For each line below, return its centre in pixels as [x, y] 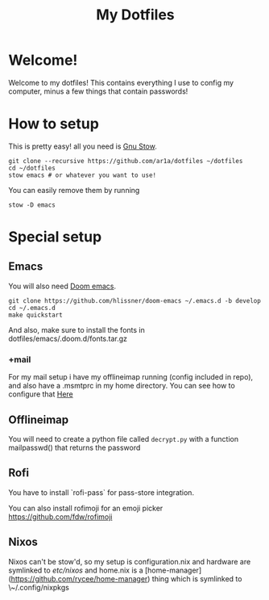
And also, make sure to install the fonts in [77, 329]
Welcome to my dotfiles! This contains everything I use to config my [121, 82]
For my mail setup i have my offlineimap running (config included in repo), [131, 377]
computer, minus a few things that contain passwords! [98, 91]
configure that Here [41, 394]
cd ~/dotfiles [32, 168]
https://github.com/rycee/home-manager [79, 578]
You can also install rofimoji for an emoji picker [86, 508]
